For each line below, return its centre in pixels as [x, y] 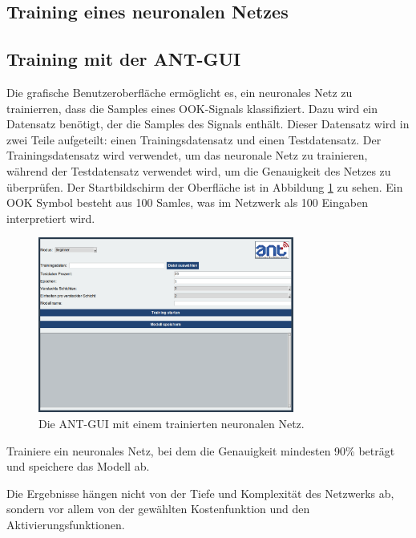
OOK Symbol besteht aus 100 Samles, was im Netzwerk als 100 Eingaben [187, 202]
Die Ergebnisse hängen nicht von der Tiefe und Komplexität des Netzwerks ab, [200, 493]
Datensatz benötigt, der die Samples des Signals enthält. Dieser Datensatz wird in [208, 124]
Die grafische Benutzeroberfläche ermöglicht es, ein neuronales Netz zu [180, 92]
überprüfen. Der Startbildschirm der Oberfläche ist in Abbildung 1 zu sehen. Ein [205, 186]
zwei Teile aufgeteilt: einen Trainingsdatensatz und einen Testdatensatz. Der [194, 139]
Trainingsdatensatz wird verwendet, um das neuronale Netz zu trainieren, [187, 155]
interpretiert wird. [51, 218]
